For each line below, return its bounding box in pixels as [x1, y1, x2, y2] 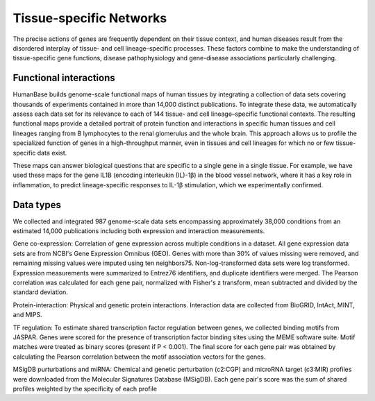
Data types [12, 198, 62, 211]
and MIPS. [12, 311, 43, 319]
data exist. [37, 148, 67, 157]
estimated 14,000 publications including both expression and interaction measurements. [12, 227, 265, 235]
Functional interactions [12, 72, 115, 84]
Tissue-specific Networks [12, 10, 167, 26]
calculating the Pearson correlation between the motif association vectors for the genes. [12, 352, 266, 361]
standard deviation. [12, 288, 69, 296]
